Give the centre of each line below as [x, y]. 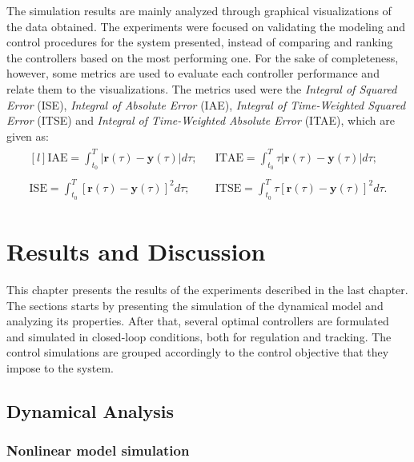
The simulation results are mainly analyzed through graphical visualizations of [199, 10]
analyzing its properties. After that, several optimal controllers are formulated [198, 321]
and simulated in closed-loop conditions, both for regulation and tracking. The [199, 336]
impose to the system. [60, 367]
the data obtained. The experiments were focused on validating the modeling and [206, 26]
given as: [28, 135]
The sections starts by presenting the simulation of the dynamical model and [195, 305]
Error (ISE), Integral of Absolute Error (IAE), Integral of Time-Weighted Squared [206, 104]
